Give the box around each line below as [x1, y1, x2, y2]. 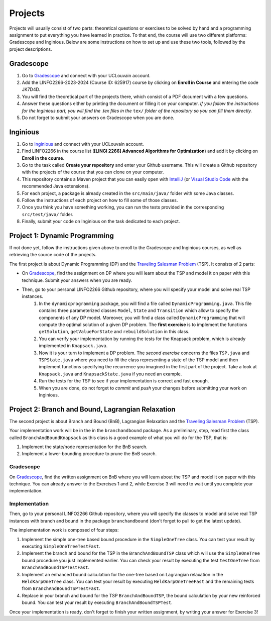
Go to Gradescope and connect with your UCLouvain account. [22, 72, 151, 78]
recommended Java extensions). [22, 183, 90, 189]
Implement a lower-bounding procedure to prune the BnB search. [22, 451, 157, 457]
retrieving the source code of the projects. [9, 252, 97, 258]
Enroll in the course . [22, 155, 65, 161]
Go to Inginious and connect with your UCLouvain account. [22, 141, 144, 147]
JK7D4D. [22, 86, 40, 92]
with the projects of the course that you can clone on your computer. [22, 169, 164, 175]
